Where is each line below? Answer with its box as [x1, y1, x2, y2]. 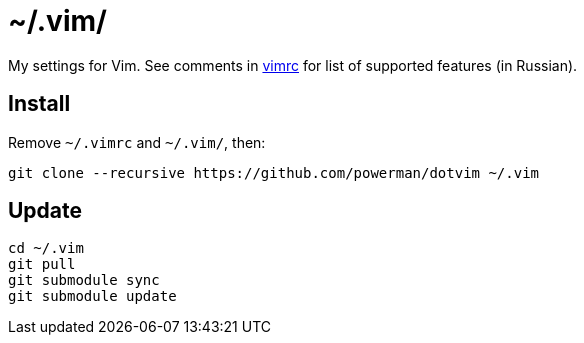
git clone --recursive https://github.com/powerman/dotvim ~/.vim [8, 164, 540, 181]
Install [8, 91, 71, 117]
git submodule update [8, 288, 177, 305]
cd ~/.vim [8, 240, 84, 257]
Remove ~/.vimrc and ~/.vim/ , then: [8, 133, 266, 151]
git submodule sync [8, 272, 160, 289]
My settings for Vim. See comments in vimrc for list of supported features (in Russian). [8, 56, 578, 74]
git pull [8, 256, 76, 273]
